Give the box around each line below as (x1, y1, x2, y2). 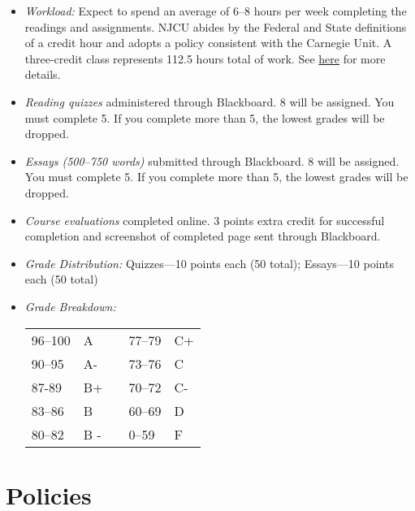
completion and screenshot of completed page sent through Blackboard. (24, 227, 381, 245)
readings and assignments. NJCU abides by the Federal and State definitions (24, 18, 407, 35)
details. (24, 66, 61, 83)
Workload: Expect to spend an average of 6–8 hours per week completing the (24, 2, 407, 19)
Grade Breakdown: (24, 297, 116, 314)
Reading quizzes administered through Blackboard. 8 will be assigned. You (24, 93, 395, 110)
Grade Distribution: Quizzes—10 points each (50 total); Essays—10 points (24, 254, 394, 271)
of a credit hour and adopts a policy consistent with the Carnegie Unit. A (24, 34, 392, 51)
